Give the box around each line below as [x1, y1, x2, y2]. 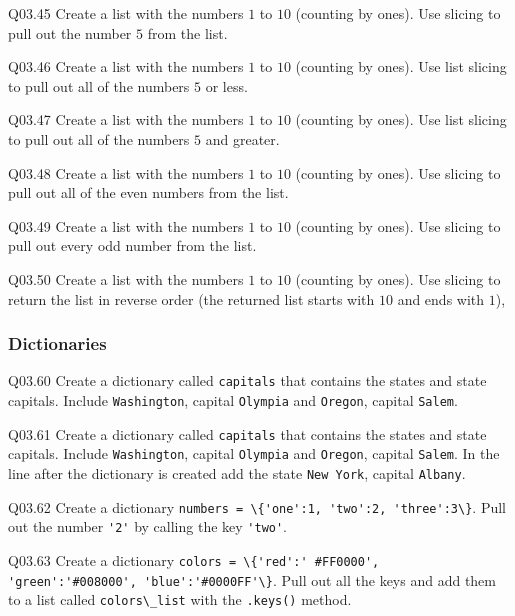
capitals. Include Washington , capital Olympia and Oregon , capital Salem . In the [8, 443, 500, 464]
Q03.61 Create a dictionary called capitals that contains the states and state [8, 423, 487, 444]
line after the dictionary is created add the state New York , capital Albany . [8, 462, 466, 483]
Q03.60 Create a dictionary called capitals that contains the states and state [8, 370, 487, 391]
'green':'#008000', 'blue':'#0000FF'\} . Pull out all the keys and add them [8, 569, 496, 590]
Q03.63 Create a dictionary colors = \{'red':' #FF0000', [8, 549, 380, 570]
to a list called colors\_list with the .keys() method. [8, 589, 352, 610]
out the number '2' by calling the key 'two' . [8, 516, 288, 537]
